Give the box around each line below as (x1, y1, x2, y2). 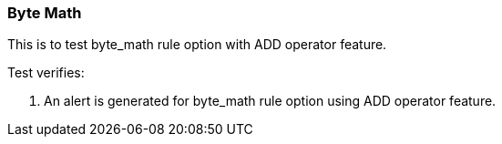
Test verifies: (7, 65, 85, 81)
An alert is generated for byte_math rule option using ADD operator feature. (44, 93, 497, 109)
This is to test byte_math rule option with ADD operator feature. (7, 36, 387, 53)
